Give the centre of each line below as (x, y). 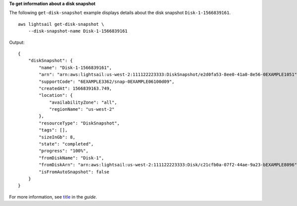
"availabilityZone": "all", (83, 102)
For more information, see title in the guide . (53, 197)
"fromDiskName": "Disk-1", (72, 158)
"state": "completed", (66, 144)
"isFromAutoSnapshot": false (74, 172)
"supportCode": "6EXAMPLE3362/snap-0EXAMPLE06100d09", (107, 81)
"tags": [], (53, 130)
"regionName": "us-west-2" (82, 109)
